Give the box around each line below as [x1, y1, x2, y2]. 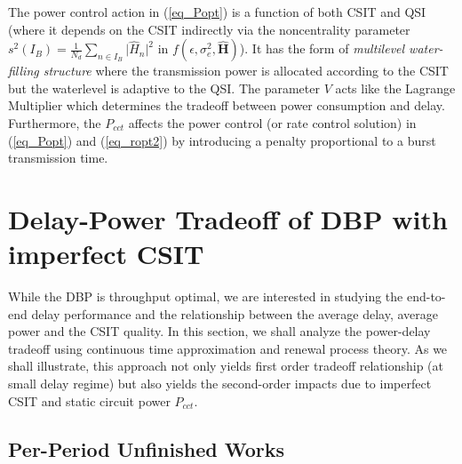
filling [8, 61, 39, 80]
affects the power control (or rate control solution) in [128, 113, 417, 132]
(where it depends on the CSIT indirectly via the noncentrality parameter [8, 20, 410, 38]
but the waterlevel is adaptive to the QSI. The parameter [8, 78, 320, 97]
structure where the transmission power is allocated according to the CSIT [43, 61, 449, 80]
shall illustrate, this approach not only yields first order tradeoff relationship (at [8, 356, 444, 375]
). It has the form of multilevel [239, 39, 405, 58]
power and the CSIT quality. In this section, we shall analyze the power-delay [8, 322, 431, 340]
